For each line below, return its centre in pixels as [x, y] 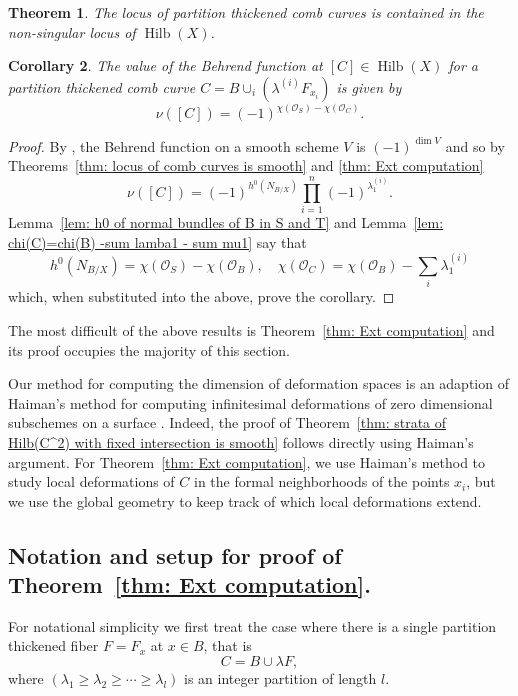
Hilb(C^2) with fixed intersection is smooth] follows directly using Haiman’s [241, 441]
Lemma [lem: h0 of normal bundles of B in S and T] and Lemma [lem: [226, 222]
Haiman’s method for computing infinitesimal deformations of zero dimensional [250, 402]
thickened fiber [53, 645]
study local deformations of [91, 481]
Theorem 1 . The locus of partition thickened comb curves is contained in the [246, 12]
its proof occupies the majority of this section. [149, 349]
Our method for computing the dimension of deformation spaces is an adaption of [258, 383]
